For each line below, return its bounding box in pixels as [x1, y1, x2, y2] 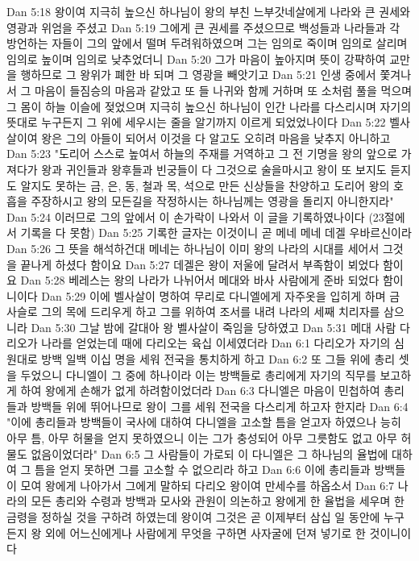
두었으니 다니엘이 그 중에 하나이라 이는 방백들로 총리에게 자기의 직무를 [20, 366, 376, 383]
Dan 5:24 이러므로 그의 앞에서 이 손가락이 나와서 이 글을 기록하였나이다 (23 [6, 208, 384, 225]
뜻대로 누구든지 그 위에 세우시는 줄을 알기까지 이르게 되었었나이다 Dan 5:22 [6, 114, 386, 131]
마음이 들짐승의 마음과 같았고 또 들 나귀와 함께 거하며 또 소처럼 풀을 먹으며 [35, 81, 413, 98]
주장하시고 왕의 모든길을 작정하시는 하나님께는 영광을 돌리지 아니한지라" [31, 193, 394, 210]
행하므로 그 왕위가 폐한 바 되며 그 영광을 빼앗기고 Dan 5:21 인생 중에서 [20, 66, 376, 83]
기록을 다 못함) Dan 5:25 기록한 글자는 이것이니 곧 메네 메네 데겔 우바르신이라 [20, 224, 412, 241]
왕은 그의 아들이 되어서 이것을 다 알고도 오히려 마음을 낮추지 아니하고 [41, 129, 391, 146]
